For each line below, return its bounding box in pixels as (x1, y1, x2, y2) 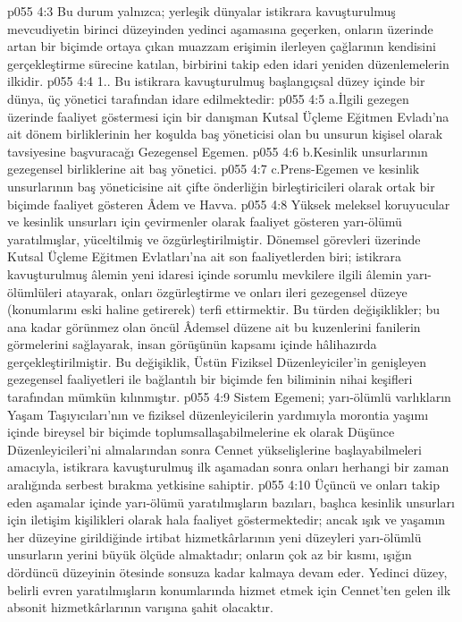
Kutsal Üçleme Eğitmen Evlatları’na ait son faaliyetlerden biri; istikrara (7, 247, 402, 266)
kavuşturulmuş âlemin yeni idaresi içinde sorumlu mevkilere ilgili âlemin (7, 264, 403, 283)
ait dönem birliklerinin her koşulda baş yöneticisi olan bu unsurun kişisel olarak (7, 124, 443, 143)
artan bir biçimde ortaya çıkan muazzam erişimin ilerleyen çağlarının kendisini (7, 37, 436, 55)
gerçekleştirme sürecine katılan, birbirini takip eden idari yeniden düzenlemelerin (7, 54, 449, 72)
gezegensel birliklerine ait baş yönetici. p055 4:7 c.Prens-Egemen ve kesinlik (7, 159, 420, 178)
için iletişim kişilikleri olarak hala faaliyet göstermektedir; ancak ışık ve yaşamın (7, 510, 446, 529)
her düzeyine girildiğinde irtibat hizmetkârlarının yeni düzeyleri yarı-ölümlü (7, 527, 422, 546)
